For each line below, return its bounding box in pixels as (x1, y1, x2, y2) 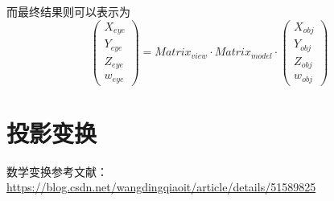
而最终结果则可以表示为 (6, 3, 130, 19)
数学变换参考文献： (6, 162, 108, 179)
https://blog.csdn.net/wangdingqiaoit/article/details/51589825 (6, 178, 316, 195)
